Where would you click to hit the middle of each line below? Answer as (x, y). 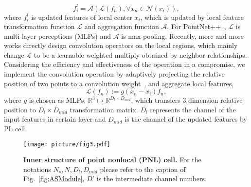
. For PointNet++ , (197, 26)
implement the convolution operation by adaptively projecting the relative (114, 74)
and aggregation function (122, 26)
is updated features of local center (82, 17)
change (14, 55)
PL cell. (16, 129)
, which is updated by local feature (192, 17)
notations (37, 169)
